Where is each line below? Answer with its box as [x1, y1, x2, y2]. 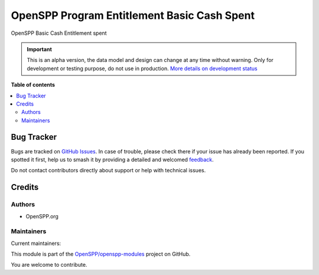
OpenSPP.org [25, 212, 59, 220]
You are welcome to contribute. [11, 261, 87, 269]
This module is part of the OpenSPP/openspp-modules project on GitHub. [11, 251, 191, 258]
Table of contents [11, 81, 56, 89]
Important [27, 45, 53, 53]
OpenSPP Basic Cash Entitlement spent [11, 30, 107, 37]
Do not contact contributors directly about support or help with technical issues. [11, 167, 206, 174]
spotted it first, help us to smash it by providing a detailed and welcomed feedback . [11, 156, 214, 163]
